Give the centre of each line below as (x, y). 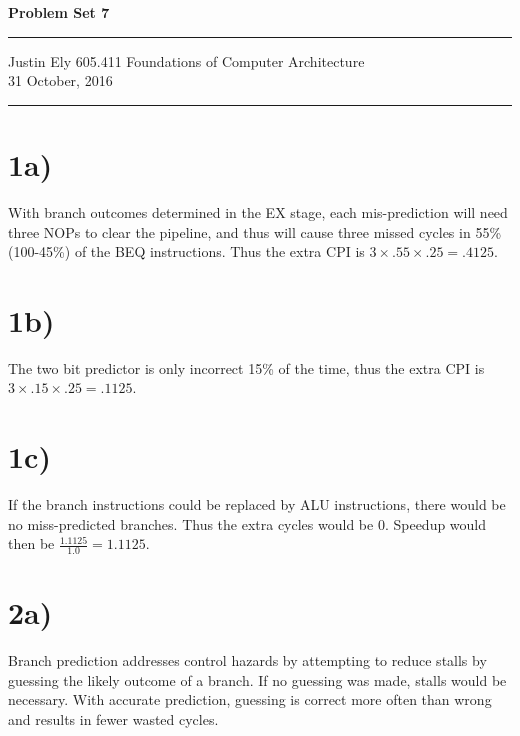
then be (31, 543)
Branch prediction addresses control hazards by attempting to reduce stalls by (247, 660)
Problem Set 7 (59, 12)
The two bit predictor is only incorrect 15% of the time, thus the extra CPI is (246, 367)
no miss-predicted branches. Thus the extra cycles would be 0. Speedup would (247, 523)
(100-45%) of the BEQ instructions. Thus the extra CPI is (186, 251)
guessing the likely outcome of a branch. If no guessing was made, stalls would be (257, 679)
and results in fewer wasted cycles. (113, 719)
